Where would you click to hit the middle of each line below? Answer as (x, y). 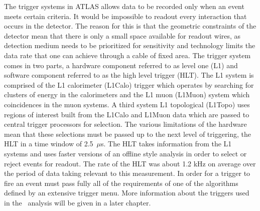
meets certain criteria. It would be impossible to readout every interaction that (125, 16)
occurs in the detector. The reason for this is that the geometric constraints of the (130, 26)
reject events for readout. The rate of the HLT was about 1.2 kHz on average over (130, 163)
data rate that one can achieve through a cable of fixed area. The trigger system (127, 55)
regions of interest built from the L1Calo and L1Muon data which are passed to (127, 114)
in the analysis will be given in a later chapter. (78, 202)
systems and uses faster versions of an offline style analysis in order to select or (125, 153)
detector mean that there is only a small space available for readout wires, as (122, 35)
